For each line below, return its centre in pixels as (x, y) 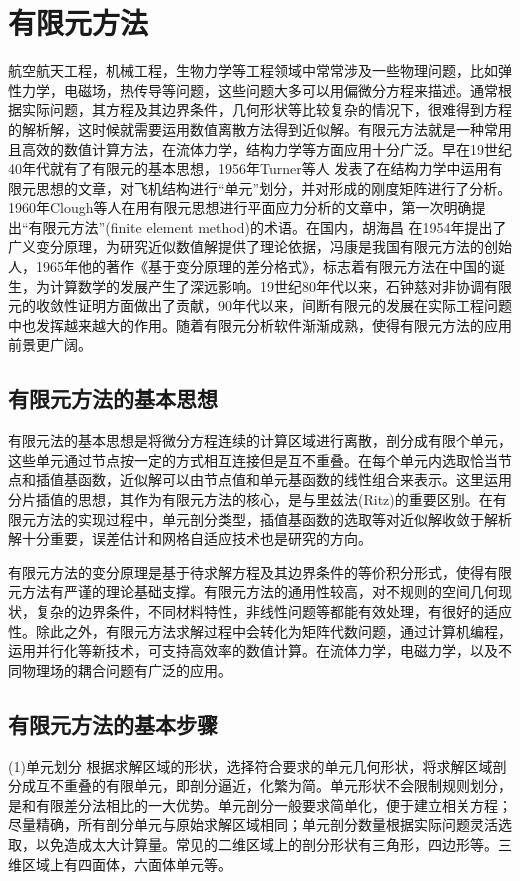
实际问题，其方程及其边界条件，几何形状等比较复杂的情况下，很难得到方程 (266, 109)
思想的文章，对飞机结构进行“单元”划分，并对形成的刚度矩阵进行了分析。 (273, 187)
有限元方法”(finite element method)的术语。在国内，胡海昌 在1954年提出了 (267, 226)
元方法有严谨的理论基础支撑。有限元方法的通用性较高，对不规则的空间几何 (253, 591)
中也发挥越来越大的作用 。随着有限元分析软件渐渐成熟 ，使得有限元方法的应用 (260, 324)
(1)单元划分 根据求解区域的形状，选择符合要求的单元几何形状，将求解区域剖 (257, 765)
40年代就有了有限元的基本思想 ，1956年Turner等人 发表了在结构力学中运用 (248, 168)
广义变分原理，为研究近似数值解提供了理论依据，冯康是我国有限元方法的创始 (260, 246)
